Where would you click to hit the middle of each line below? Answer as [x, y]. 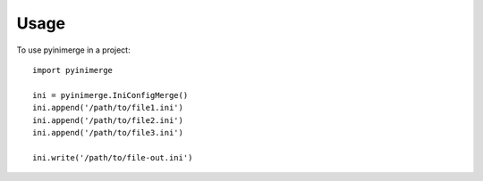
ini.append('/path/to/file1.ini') [108, 108]
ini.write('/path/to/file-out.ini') [113, 157]
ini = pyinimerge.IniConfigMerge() [110, 95]
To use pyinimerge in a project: [73, 50]
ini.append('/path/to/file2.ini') [108, 120]
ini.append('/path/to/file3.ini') [108, 132]
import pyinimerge [73, 70]
